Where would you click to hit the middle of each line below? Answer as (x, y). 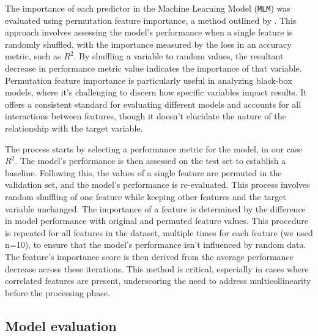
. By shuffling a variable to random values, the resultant (179, 56)
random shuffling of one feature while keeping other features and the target (146, 196)
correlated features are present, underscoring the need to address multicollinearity (158, 281)
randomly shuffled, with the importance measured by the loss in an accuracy (148, 44)
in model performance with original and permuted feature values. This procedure (157, 221)
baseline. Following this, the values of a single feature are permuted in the (143, 172)
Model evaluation (61, 325)
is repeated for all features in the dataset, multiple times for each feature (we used (159, 232)
